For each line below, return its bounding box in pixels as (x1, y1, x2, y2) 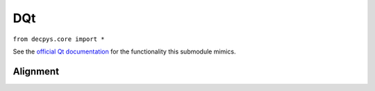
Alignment (12, 65, 59, 77)
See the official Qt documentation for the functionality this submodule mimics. (12, 47, 236, 56)
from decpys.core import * (12, 35, 105, 43)
